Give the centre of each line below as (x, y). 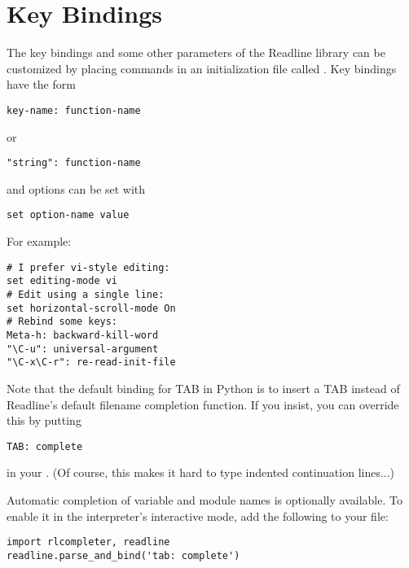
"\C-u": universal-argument (83, 349)
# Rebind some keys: (62, 322)
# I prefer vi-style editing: (88, 267)
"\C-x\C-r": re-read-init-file (91, 363)
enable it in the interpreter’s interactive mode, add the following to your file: (198, 516)
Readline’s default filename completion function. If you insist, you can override (203, 404)
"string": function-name (74, 163)
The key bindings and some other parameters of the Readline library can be (196, 52)
